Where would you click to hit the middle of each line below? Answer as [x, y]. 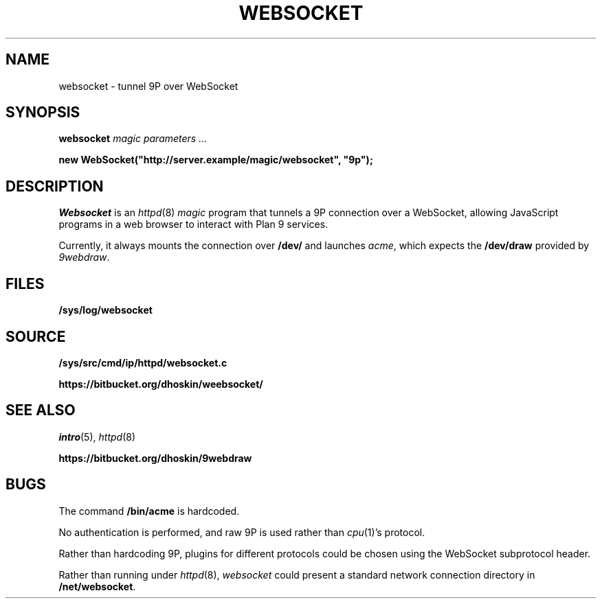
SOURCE [36, 336]
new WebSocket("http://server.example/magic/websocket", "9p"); [216, 160]
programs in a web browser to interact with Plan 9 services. [193, 224]
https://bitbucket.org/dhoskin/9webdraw [155, 458]
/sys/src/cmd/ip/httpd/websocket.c [143, 362]
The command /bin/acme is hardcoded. [149, 511]
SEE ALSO [41, 410]
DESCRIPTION [55, 186]
